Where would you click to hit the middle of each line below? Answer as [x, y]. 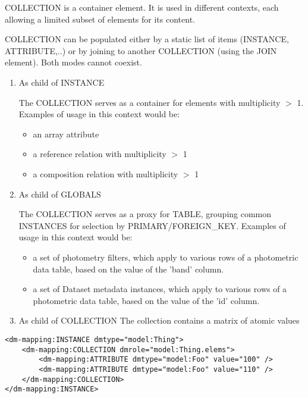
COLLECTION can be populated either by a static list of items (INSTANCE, [147, 39]
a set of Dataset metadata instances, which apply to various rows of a [160, 289]
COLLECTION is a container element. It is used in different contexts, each [142, 7]
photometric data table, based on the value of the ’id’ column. [146, 300]
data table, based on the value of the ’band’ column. [128, 269]
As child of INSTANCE [62, 82]
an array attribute [66, 134]
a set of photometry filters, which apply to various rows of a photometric [166, 257]
